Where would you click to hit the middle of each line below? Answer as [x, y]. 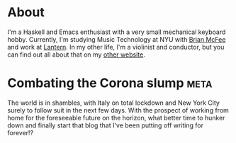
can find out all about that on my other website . [76, 55]
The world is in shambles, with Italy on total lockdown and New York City [113, 103]
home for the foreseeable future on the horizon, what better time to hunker [116, 118]
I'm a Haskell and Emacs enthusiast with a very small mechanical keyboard [117, 32]
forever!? [21, 132]
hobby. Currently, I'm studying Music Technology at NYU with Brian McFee [117, 39]
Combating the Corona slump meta [110, 83]
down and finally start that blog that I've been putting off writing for [106, 125]
